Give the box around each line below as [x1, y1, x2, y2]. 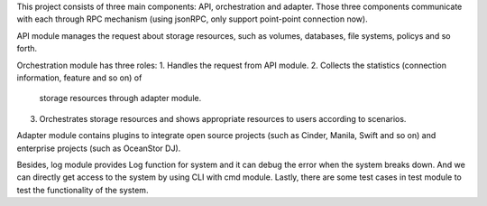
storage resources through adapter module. [39, 93, 202, 104]
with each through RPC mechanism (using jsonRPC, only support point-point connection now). [16, 14, 369, 24]
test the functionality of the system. [16, 184, 149, 195]
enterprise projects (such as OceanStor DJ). [16, 143, 181, 154]
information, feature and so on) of [16, 72, 142, 83]
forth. [16, 43, 38, 54]
